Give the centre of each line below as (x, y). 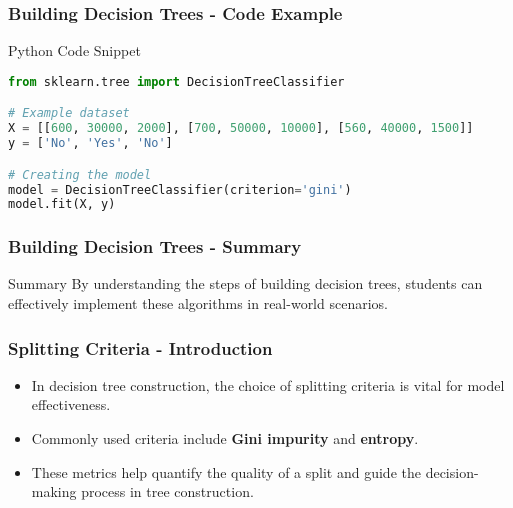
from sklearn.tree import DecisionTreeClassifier (176, 81)
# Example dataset (69, 113)
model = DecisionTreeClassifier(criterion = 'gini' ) (180, 189)
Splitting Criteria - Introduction (140, 347)
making (54, 491)
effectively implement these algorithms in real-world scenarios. (198, 303)
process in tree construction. (167, 491)
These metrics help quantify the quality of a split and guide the (226, 471)
